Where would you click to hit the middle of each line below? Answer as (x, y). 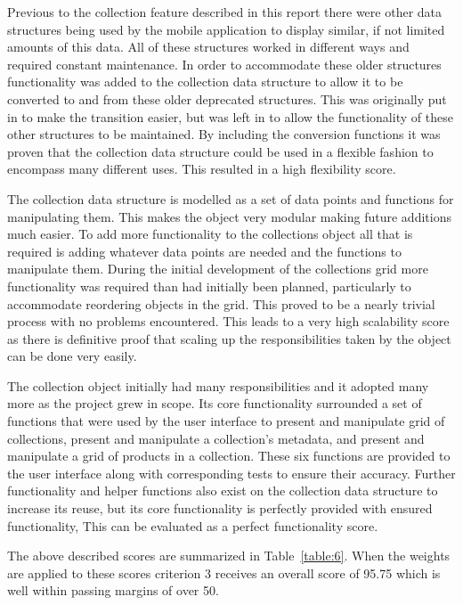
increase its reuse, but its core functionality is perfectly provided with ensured (220, 508)
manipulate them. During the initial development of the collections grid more (218, 269)
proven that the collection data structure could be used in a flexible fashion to (220, 151)
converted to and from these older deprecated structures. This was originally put (227, 98)
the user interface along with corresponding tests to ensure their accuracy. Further (231, 473)
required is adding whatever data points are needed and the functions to (204, 251)
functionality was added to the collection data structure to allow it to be (205, 82)
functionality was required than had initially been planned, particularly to (209, 286)
